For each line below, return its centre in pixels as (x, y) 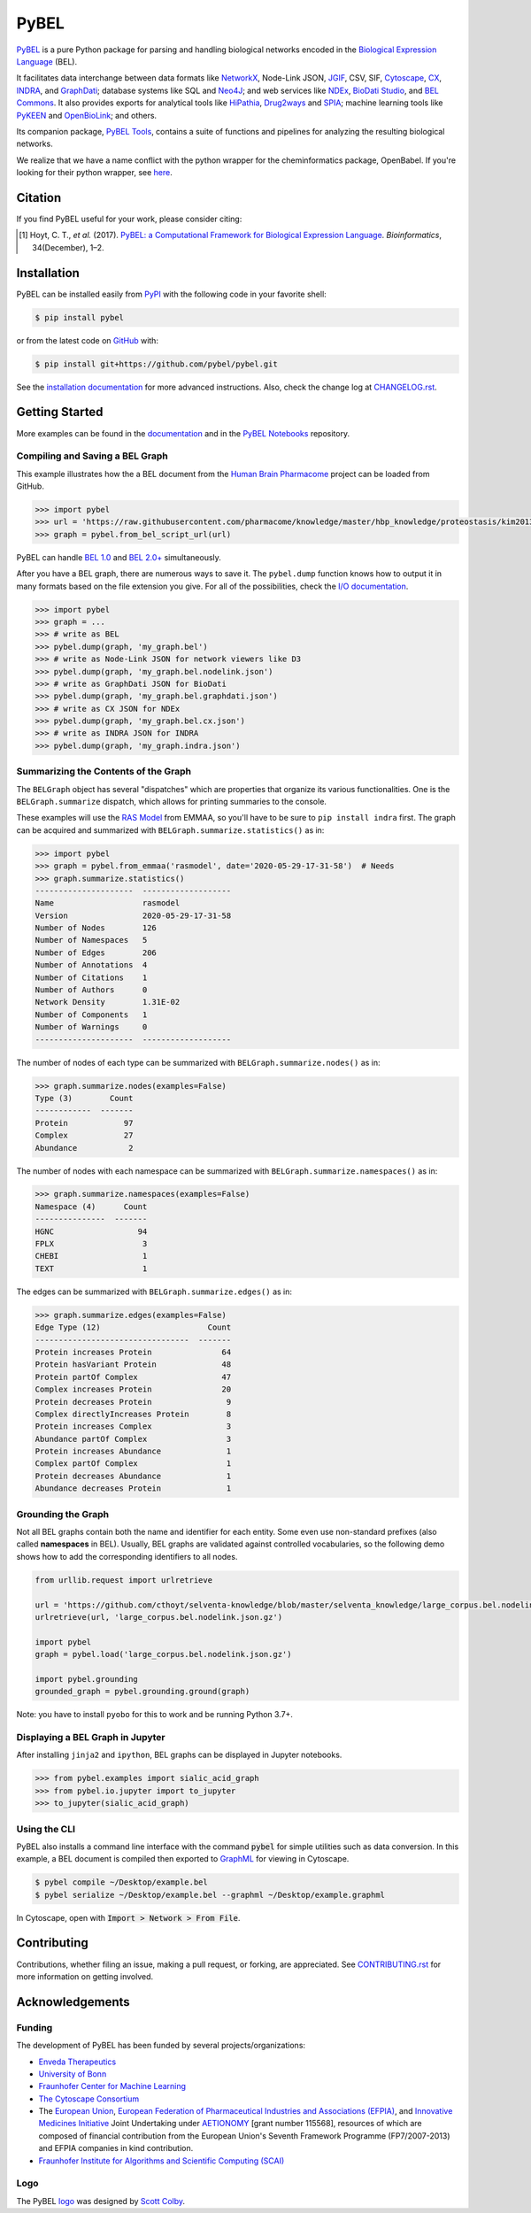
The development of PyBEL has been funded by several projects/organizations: (161, 2046)
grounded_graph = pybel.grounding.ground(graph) (142, 1692)
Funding (35, 2027)
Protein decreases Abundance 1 (133, 1476)
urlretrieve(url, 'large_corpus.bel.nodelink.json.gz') (159, 1617)
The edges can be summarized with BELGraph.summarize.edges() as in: (154, 1292)
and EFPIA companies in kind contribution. (116, 2148)
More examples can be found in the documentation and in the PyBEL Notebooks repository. (183, 433)
